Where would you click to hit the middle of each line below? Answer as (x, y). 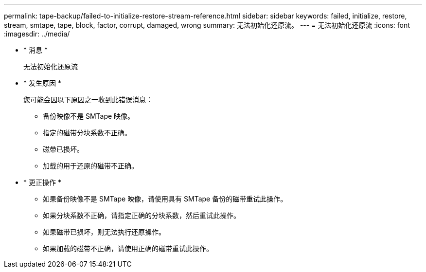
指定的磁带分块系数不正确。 (87, 133)
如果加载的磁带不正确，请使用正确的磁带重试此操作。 (128, 248)
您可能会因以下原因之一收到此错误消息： (88, 100)
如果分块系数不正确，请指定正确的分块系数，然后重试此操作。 (142, 215)
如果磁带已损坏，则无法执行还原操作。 (104, 232)
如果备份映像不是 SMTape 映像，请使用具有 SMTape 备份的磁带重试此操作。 (165, 199)
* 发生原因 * (42, 83)
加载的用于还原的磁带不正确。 (90, 166)
